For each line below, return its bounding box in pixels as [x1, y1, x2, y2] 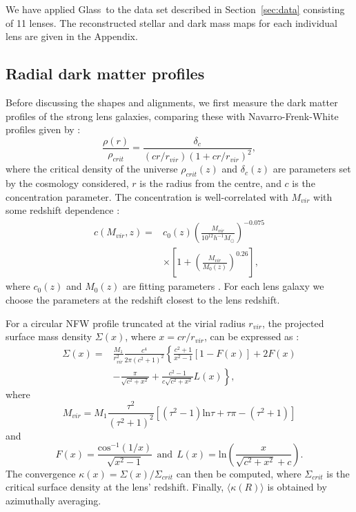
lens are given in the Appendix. [6, 29, 138, 43]
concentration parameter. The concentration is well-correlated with [6, 189, 288, 204]
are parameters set [273, 161, 351, 176]
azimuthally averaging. [6, 493, 101, 508]
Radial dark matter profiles [6, 63, 205, 84]
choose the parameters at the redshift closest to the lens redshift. [6, 292, 280, 306]
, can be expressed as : [204, 329, 299, 344]
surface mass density [6, 329, 92, 344]
